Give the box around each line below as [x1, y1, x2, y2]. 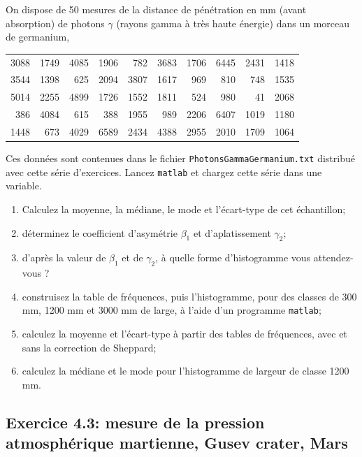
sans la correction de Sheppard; [22, 340, 157, 354]
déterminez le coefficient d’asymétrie [22, 225, 178, 240]
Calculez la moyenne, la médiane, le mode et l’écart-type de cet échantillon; [22, 201, 346, 216]
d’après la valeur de [22, 250, 106, 265]
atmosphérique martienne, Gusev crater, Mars [6, 432, 348, 454]
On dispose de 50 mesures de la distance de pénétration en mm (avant [6, 2, 307, 16]
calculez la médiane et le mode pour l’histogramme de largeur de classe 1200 [22, 363, 349, 378]
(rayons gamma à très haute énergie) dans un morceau [116, 15, 350, 30]
